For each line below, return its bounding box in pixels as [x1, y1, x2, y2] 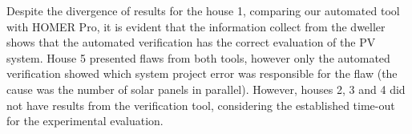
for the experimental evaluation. [6, 112, 164, 129]
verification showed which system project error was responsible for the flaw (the [6, 65, 398, 82]
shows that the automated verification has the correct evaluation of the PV [6, 34, 376, 51]
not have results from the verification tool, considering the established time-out [6, 96, 395, 113]
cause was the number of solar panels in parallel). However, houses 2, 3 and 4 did [6, 80, 406, 97]
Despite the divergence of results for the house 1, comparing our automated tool [6, 2, 400, 18]
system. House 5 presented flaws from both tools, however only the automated [6, 49, 390, 66]
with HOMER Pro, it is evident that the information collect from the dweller [6, 18, 386, 35]
